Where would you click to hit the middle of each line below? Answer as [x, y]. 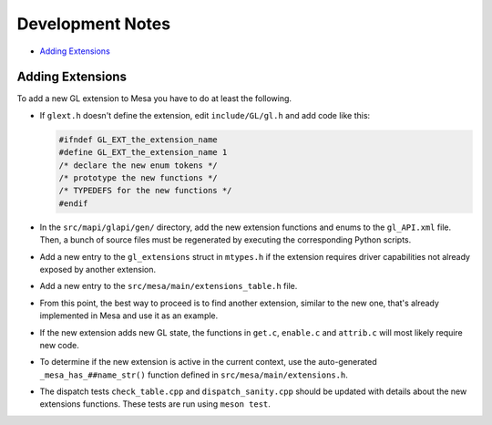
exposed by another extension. [98, 269]
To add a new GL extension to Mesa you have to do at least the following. [154, 98]
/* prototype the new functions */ [138, 178]
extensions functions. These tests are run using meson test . [155, 404]
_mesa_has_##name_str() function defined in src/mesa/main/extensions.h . [194, 375]
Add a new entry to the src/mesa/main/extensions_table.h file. [169, 286]
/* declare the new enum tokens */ [138, 165]
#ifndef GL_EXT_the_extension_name [138, 140]
